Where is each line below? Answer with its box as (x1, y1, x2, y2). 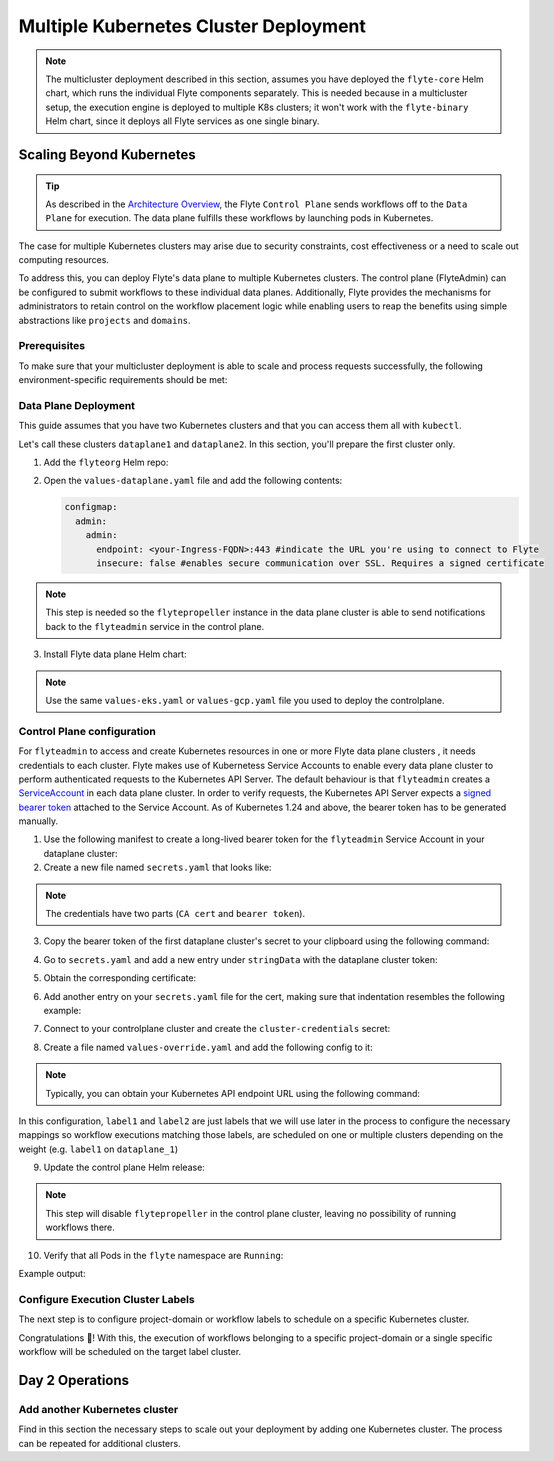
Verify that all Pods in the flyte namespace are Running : (43, 1249, 284, 1261)
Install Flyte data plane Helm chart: (43, 648, 187, 660)
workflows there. (45, 1221, 115, 1234)
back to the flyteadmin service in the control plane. (45, 620, 265, 632)
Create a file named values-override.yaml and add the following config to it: (43, 1041, 374, 1053)
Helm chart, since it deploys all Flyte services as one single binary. (45, 115, 320, 127)
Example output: (18, 1268, 86, 1280)
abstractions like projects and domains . (18, 314, 191, 326)
